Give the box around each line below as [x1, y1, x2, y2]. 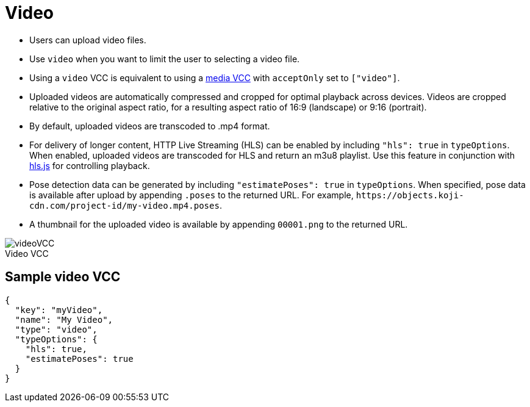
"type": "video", [15, 324, 98, 334]
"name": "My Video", [15, 314, 113, 325]
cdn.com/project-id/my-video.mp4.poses [29, 200, 220, 211]
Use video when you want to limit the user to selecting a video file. [29, 53, 300, 64]
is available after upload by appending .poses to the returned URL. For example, [29, 189, 354, 200]
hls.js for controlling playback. [29, 160, 150, 171]
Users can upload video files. [29, 34, 146, 45]
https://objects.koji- [356, 190, 464, 200]
